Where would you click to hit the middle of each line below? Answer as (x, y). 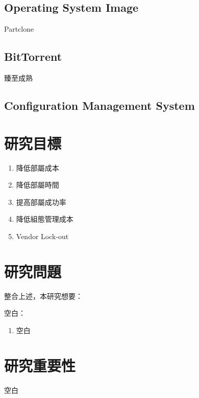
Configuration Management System (99, 105)
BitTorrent (33, 56)
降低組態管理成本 (45, 219)
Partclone (19, 29)
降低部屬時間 (38, 185)
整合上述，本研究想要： (43, 296)
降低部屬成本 (38, 167)
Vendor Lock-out (42, 236)
